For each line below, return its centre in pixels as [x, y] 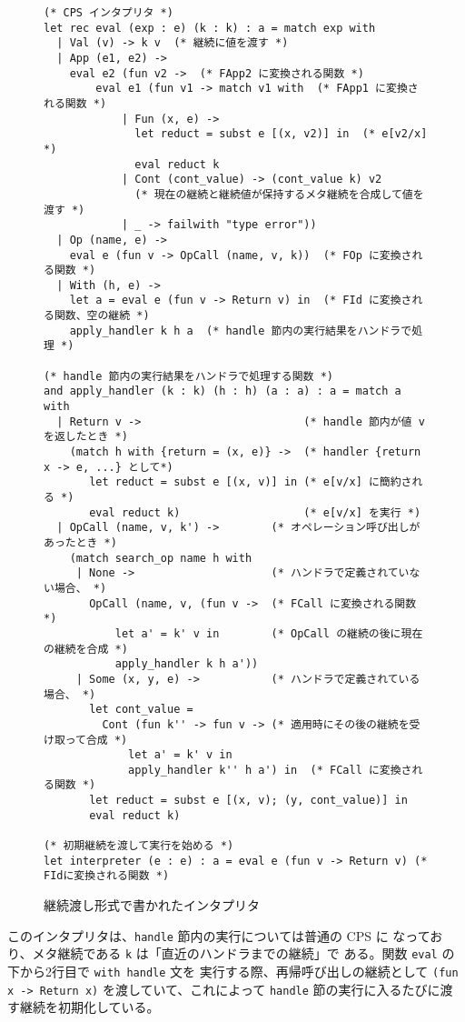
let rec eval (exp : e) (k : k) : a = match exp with [210, 28]
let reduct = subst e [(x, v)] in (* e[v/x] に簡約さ [251, 482]
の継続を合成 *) [86, 649]
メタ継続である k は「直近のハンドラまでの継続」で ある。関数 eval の [243, 953]
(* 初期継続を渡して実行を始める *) [139, 846]
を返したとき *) [86, 437]
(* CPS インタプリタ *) [109, 13]
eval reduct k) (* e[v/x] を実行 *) [255, 512]
